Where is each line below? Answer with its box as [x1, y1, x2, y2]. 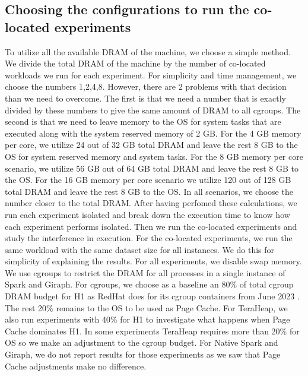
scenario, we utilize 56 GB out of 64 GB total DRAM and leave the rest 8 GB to [5, 162, 299, 174]
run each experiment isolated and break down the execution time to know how [5, 208, 290, 220]
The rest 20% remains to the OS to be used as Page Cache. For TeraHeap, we [5, 301, 288, 314]
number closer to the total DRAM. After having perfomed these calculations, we [5, 197, 297, 209]
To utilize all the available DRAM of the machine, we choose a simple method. [5, 45, 291, 58]
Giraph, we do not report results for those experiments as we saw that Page [5, 348, 281, 361]
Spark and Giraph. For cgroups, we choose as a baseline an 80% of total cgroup [5, 278, 294, 290]
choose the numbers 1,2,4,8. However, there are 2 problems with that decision [5, 80, 287, 93]
